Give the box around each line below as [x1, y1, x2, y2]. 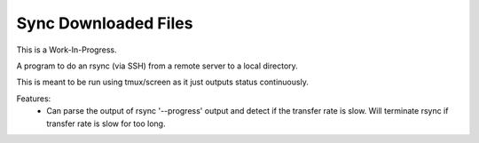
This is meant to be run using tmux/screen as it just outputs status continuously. [16, 76, 310, 88]
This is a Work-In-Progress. [16, 44, 117, 55]
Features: [16, 93, 51, 104]
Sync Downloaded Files [16, 13, 193, 33]
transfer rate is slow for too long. [46, 118, 166, 129]
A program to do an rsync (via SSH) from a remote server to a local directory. [16, 60, 299, 71]
